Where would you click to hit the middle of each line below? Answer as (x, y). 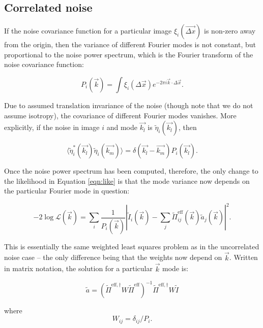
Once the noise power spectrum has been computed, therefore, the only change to (131, 171)
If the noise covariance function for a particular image (88, 31)
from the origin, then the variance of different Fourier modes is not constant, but (130, 44)
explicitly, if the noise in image (52, 127)
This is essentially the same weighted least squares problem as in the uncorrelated (132, 246)
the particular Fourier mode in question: (67, 191)
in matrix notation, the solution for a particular (78, 268)
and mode (122, 127)
